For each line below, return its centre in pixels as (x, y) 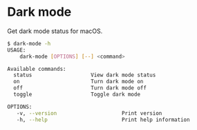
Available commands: (37, 69)
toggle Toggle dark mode (77, 95)
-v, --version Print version (89, 113)
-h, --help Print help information (103, 120)
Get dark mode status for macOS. (55, 31)
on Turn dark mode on (78, 82)
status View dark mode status (85, 75)
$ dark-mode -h (29, 43)
